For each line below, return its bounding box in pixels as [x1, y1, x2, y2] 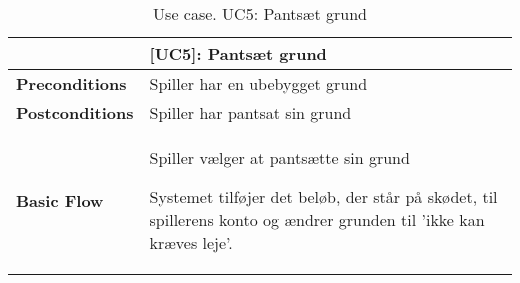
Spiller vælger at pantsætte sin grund [149, 146, 410, 169]
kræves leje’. [149, 231, 233, 254]
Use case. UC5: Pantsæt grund [153, 2, 367, 25]
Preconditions [16, 72, 127, 95]
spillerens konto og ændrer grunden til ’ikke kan [149, 208, 485, 231]
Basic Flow [16, 188, 104, 212]
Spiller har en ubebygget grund [149, 72, 368, 95]
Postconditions [16, 101, 134, 124]
